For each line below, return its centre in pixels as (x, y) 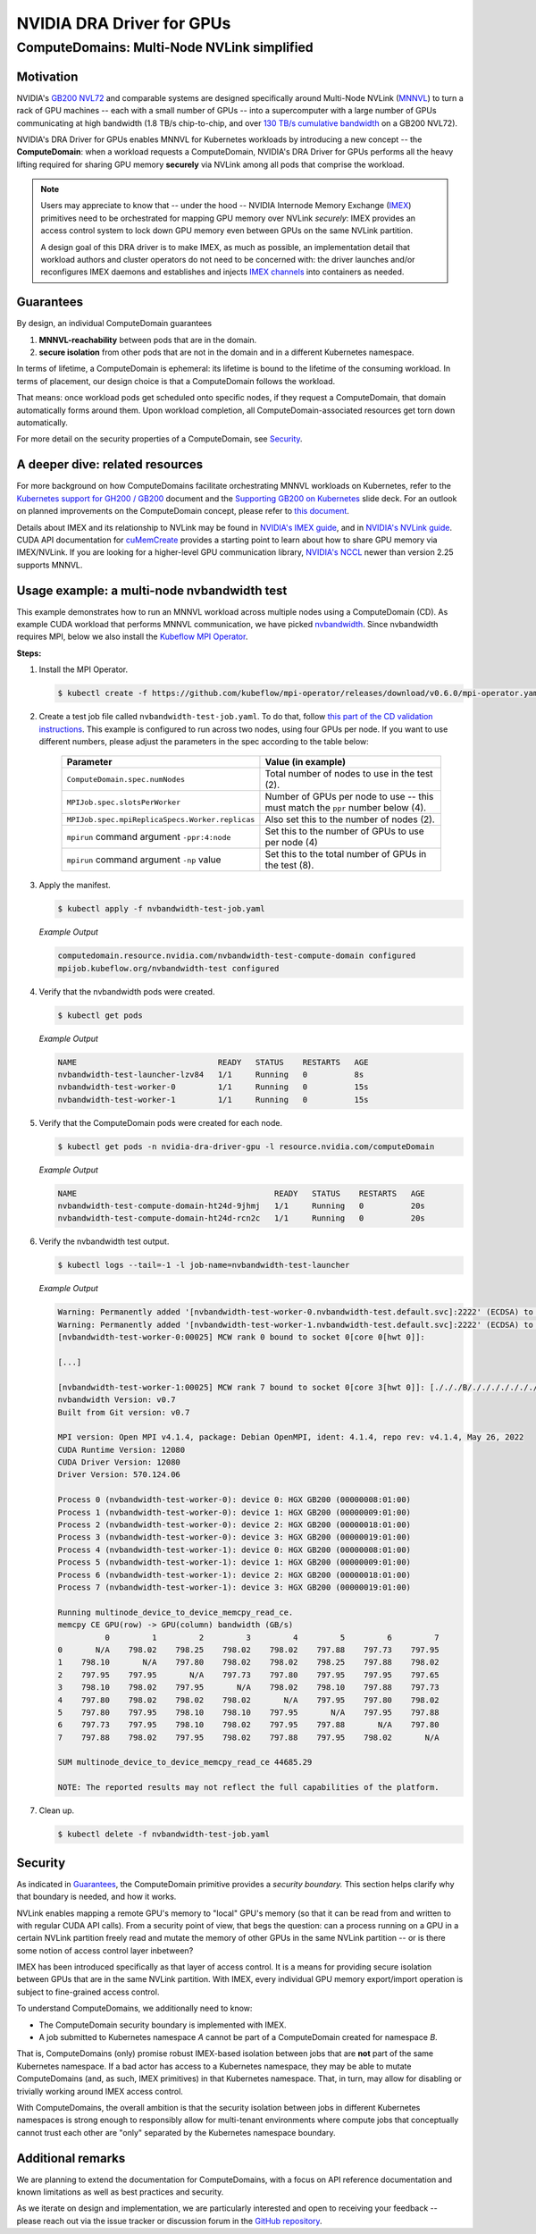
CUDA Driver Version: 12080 (119, 1462)
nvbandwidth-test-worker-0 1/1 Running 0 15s (213, 1087)
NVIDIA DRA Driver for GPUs (124, 23)
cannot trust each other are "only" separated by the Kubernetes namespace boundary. (176, 2132)
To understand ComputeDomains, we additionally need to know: (134, 2008)
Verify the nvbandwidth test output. (104, 1241)
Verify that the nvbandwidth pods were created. (127, 991)
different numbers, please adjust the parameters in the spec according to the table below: (204, 741)
